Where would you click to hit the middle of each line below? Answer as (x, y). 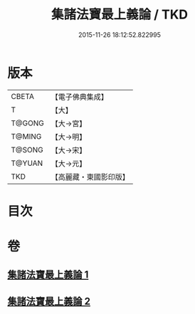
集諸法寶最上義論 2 (49, 301)
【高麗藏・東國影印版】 (90, 177)
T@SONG (27, 150)
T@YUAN (27, 163)
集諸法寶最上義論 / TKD (120, 15)
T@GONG (27, 123)
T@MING (26, 136)
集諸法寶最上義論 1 (48, 275)
